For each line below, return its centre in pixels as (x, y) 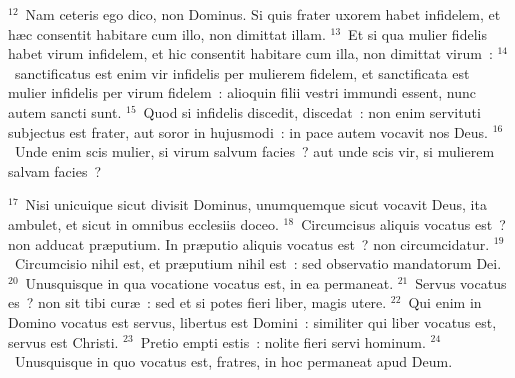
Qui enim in (445, 302)
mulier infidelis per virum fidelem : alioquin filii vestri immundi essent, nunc (242, 92)
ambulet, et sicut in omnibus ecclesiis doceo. (143, 223)
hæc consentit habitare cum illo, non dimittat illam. (167, 33)
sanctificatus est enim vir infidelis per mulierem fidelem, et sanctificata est (242, 72)
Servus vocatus (461, 282)
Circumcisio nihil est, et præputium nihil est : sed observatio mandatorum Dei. (258, 263)
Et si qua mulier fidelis (417, 33)
